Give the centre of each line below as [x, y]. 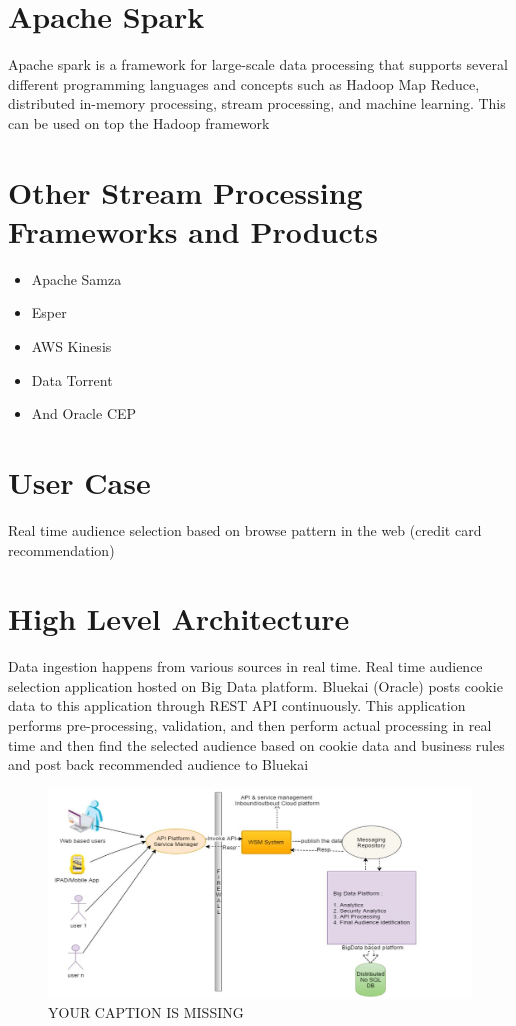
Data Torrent [72, 379]
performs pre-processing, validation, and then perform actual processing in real [250, 725]
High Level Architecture [179, 618]
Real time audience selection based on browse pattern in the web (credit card [245, 529]
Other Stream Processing [185, 191]
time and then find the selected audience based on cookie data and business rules [256, 744]
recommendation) [61, 549]
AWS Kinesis [71, 346]
